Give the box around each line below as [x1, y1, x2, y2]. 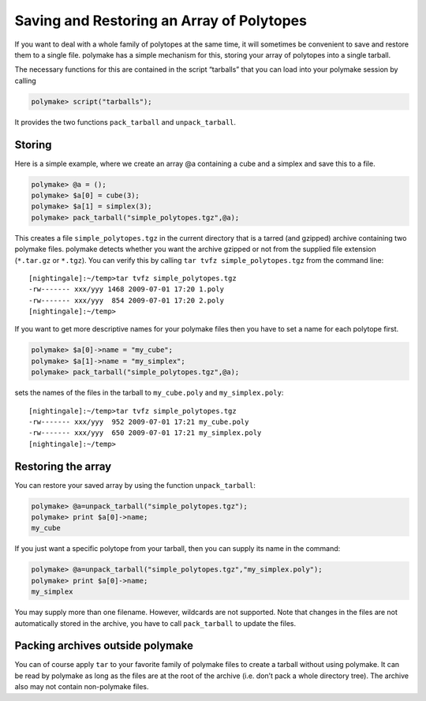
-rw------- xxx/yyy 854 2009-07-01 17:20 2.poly [28, 296, 225, 305]
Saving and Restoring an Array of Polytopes [14, 12, 308, 29]
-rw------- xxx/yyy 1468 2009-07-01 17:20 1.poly [28, 285, 225, 294]
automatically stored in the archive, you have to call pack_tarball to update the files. [14, 618, 297, 628]
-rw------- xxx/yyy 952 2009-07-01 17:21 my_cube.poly [28, 418, 249, 426]
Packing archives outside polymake [14, 639, 193, 653]
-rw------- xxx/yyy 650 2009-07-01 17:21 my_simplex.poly [28, 429, 262, 437]
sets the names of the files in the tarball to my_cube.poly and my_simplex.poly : [14, 388, 284, 398]
